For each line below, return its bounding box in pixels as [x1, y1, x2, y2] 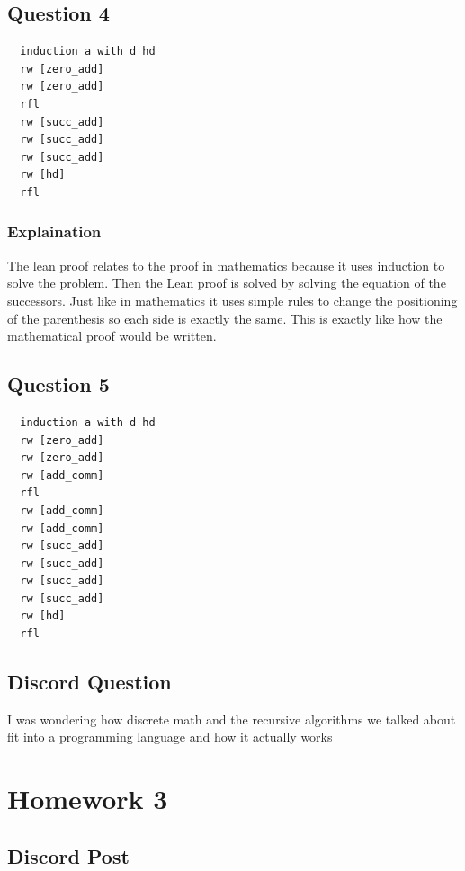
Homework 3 [7, 780, 168, 817]
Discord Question [7, 668, 172, 696]
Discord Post [7, 841, 130, 869]
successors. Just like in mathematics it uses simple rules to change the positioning [7, 290, 458, 309]
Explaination [7, 220, 102, 243]
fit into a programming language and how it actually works [7, 727, 333, 746]
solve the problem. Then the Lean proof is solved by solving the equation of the [7, 273, 446, 292]
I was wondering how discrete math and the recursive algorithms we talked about [7, 709, 456, 728]
